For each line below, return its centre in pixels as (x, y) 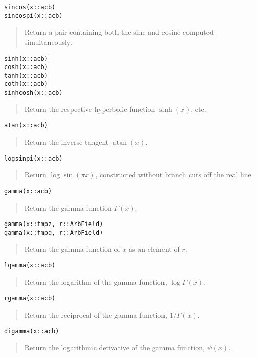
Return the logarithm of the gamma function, (96, 282)
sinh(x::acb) (26, 59)
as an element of (154, 249)
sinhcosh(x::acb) (33, 93)
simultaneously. (48, 42)
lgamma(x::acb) (30, 266)
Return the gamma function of (72, 249)
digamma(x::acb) (32, 331)
